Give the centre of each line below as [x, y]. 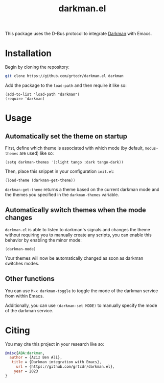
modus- [151, 148]
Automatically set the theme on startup [66, 136]
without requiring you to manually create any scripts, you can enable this [78, 235]
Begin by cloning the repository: [37, 67]
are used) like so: [37, 153]
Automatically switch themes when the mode [76, 210]
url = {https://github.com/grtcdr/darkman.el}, [65, 367]
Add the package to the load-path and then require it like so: [66, 85]
